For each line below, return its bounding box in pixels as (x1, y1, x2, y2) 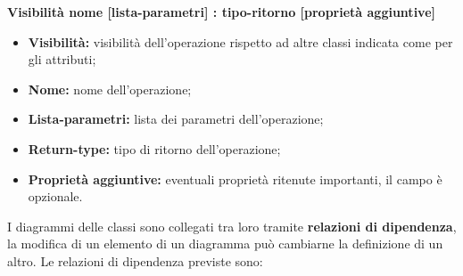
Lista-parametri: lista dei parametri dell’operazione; (28, 110, 324, 128)
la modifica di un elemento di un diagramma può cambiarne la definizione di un (7, 234, 443, 253)
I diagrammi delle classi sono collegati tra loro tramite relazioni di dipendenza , (7, 216, 457, 235)
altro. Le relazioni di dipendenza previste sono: (7, 251, 263, 270)
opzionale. (28, 187, 83, 206)
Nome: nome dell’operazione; (28, 79, 192, 98)
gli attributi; (28, 50, 96, 69)
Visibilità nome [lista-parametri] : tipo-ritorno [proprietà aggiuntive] (7, 3, 435, 20)
